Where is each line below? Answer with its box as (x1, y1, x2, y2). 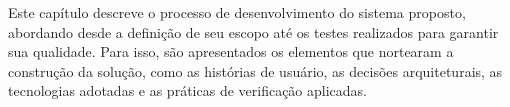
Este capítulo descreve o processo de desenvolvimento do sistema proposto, (8, 2, 466, 22)
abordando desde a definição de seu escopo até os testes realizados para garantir (8, 21, 499, 42)
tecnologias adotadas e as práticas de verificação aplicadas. (8, 80, 367, 101)
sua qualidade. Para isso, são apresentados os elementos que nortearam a (8, 41, 454, 62)
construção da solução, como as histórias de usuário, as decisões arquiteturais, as (8, 60, 503, 81)
